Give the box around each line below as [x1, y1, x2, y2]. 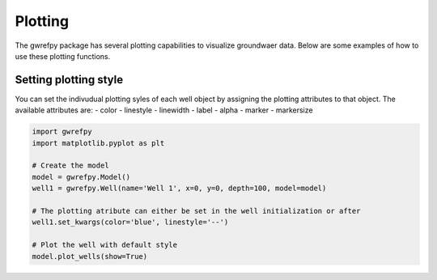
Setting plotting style [15, 73, 124, 87]
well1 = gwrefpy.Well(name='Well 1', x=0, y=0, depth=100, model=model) [32, 184, 327, 193]
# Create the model [32, 161, 109, 170]
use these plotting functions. [15, 51, 111, 61]
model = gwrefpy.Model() [32, 172, 131, 181]
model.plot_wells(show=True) [32, 252, 148, 261]
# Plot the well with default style [32, 240, 178, 250]
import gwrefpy [32, 127, 92, 137]
